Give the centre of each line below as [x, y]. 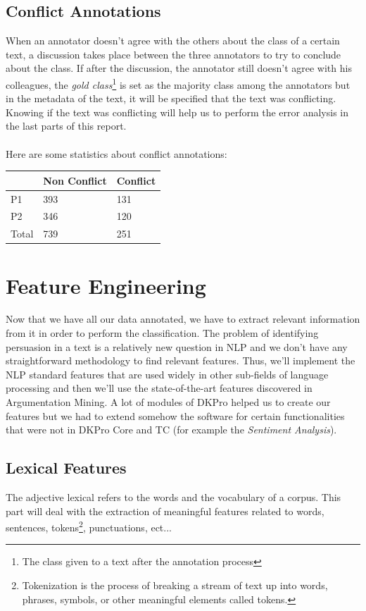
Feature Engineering [106, 285]
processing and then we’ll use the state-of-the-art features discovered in [159, 388]
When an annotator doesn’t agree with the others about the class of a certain [173, 41]
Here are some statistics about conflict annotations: [116, 153]
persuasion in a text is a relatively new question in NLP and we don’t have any [177, 346]
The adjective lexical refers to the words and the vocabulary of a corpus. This [173, 497]
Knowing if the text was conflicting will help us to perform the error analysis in [177, 112]
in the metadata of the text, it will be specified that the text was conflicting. [171, 98]
